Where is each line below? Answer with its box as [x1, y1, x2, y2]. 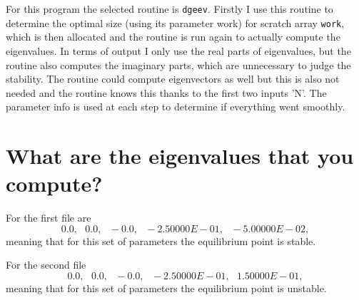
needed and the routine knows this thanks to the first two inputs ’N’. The [6, 85, 327, 100]
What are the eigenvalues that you [6, 141, 354, 170]
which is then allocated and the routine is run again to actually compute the [6, 29, 340, 44]
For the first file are [6, 210, 91, 225]
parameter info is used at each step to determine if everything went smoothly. [6, 99, 345, 114]
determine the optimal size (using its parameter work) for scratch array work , [6, 15, 345, 30]
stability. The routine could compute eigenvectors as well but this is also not [6, 71, 340, 86]
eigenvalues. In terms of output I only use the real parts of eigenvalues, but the [6, 43, 351, 58]
